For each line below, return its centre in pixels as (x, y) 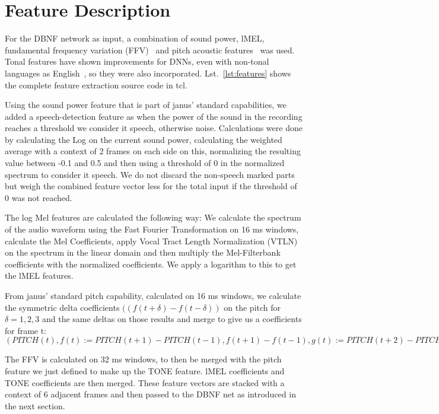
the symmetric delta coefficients (62, 307)
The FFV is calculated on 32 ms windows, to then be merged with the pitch (143, 359)
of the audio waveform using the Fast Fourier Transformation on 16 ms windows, (152, 229)
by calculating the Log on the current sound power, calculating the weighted (144, 139)
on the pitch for (252, 307)
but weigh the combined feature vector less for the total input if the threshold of (151, 186)
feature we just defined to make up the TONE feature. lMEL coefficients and (145, 370)
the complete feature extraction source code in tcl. (96, 85)
